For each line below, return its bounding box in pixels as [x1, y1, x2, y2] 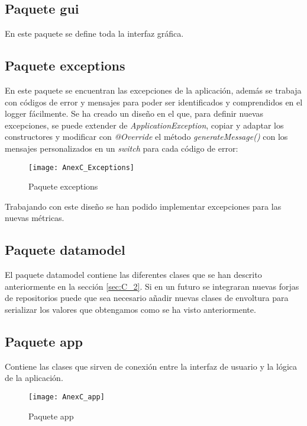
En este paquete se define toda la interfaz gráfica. [5, 27, 184, 40]
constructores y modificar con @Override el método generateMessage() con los [5, 130, 288, 143]
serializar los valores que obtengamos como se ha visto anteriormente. [5, 303, 256, 315]
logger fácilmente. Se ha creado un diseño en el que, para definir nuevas [5, 107, 264, 120]
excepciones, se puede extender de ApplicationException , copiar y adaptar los [5, 118, 284, 131]
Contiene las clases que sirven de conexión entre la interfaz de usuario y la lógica [5, 360, 297, 372]
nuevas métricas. [5, 212, 64, 224]
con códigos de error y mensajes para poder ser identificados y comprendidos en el [5, 95, 303, 108]
